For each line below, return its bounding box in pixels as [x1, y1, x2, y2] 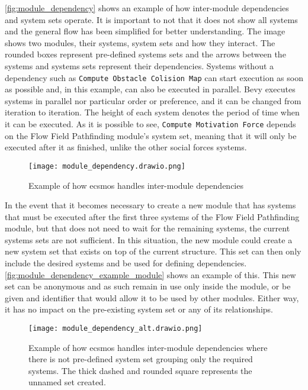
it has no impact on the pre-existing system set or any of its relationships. [5, 303, 273, 315]
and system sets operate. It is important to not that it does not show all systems [5, 13, 298, 25]
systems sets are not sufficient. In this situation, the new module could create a [5, 233, 293, 246]
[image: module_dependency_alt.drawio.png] [28, 324, 203, 333]
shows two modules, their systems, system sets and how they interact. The [5, 36, 275, 49]
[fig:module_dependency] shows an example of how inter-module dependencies [5, 2, 289, 14]
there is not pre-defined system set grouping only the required [28, 353, 253, 365]
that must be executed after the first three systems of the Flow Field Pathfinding [5, 210, 300, 223]
